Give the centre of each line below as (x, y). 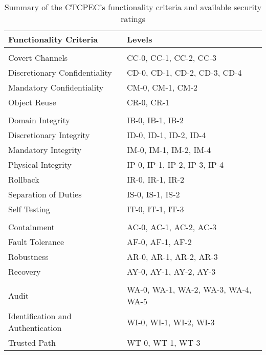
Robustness (28, 257)
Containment (31, 227)
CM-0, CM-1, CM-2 (162, 87)
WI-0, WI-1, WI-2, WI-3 (171, 322)
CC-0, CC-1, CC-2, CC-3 (171, 58)
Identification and (40, 316)
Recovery (25, 271)
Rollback (24, 179)
